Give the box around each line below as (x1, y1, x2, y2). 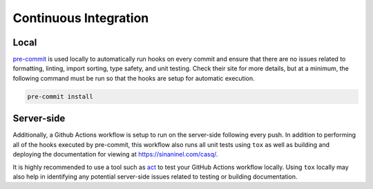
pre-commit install (27, 92, 93, 100)
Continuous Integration (12, 10, 149, 26)
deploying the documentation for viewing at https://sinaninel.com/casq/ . (12, 150, 218, 159)
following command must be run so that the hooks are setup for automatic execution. (12, 74, 255, 82)
